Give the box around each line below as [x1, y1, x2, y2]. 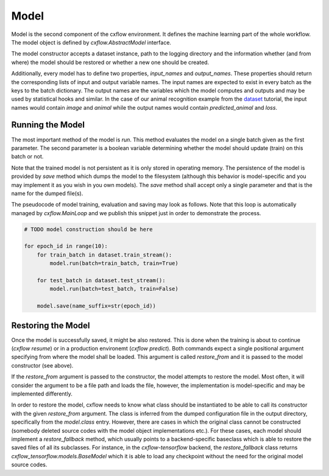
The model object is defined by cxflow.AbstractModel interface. [11, 38, 172, 46]
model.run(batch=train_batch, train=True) [49, 260, 179, 267]
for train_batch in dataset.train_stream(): [37, 251, 172, 258]
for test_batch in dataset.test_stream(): [37, 277, 166, 284]
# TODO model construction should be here [24, 226, 153, 233]
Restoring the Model [11, 320, 91, 330]
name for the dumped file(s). [11, 190, 83, 197]
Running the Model [11, 119, 85, 130]
